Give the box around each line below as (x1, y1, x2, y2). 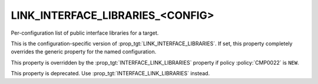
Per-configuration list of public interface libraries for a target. (11, 29, 159, 36)
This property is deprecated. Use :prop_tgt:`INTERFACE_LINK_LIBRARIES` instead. (11, 70, 210, 77)
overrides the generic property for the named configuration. (11, 48, 157, 55)
